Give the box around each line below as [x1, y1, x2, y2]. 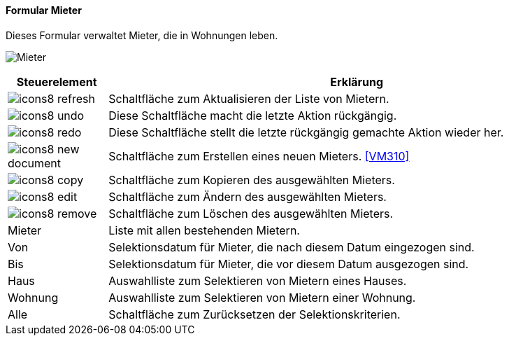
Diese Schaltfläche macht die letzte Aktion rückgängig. [108, 108, 397, 123]
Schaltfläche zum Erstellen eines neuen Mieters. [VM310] [108, 148, 410, 163]
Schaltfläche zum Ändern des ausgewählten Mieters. [108, 189, 387, 204]
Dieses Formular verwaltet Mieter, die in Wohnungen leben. [6, 29, 278, 41]
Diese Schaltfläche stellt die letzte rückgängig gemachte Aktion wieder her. [108, 125, 504, 139]
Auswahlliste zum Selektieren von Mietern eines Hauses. [108, 273, 407, 288]
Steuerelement [16, 74, 97, 89]
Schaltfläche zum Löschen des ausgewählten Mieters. [108, 206, 394, 221]
